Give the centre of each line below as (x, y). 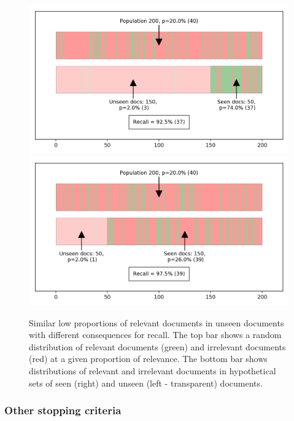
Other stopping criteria (63, 410)
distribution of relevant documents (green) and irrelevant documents (157, 346)
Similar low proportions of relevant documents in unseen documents (157, 322)
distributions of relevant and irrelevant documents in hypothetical (153, 371)
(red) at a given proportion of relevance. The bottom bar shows (148, 359)
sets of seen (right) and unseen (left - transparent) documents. (146, 383)
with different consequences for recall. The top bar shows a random (155, 335)
